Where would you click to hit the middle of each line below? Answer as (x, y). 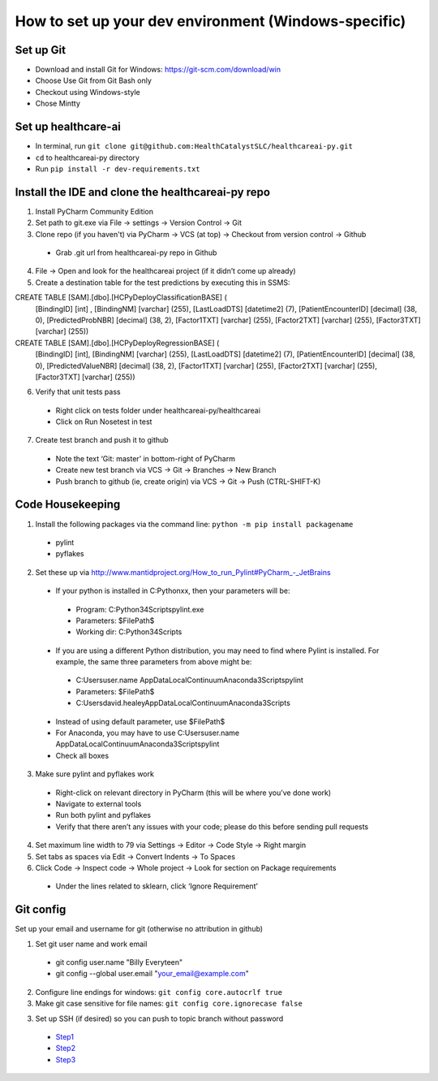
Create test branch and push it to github (102, 440)
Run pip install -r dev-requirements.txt (118, 169)
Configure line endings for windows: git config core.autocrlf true (159, 992)
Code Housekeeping (68, 505)
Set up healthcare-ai (68, 127)
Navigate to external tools (99, 803)
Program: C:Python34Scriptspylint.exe (140, 609)
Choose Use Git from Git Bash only (93, 80)
